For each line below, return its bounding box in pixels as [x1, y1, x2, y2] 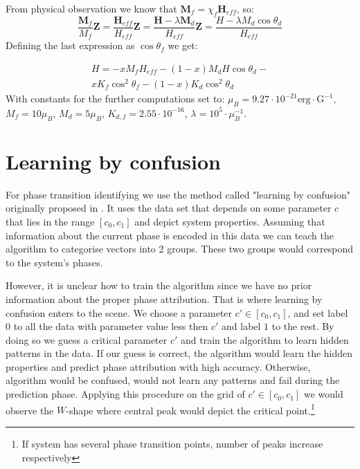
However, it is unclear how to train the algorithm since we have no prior [6, 278, 312, 293]
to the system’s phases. [6, 255, 103, 269]
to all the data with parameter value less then [13, 319, 208, 333]
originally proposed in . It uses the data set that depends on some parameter [6, 201, 332, 215]
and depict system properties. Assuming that [134, 214, 325, 228]
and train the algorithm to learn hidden [181, 332, 349, 347]
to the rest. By [271, 319, 334, 333]
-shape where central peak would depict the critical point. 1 [66, 401, 315, 417]
